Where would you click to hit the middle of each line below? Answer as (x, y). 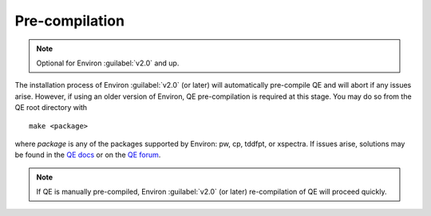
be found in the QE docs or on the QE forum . (88, 155)
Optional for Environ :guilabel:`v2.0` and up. (108, 63)
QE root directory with (51, 108)
